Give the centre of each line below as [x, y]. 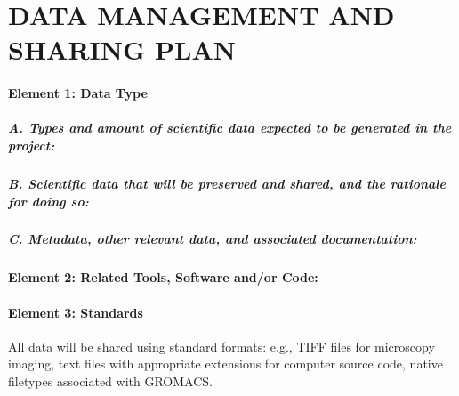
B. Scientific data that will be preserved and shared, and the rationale [227, 183]
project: [32, 145]
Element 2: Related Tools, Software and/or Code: [163, 277]
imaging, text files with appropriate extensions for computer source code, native [225, 364]
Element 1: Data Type [78, 93]
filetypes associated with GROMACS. [110, 381]
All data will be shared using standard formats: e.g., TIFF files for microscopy [221, 346]
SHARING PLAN [122, 49]
